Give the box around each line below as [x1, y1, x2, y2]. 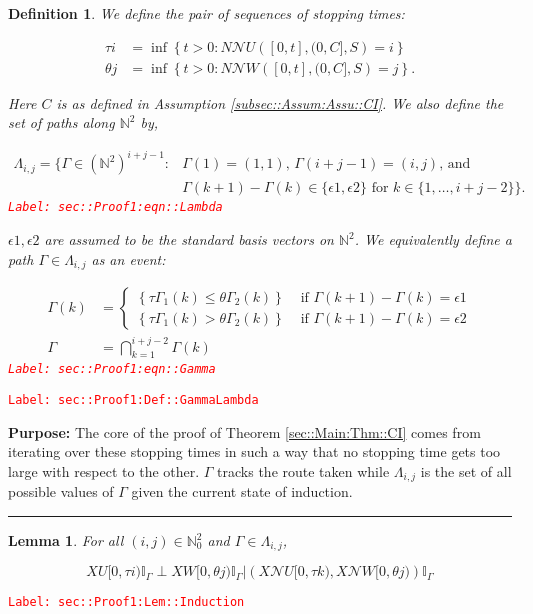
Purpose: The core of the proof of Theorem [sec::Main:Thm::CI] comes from [8, 421, 481, 442]
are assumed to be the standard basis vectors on [44, 229, 334, 250]
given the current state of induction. [131, 481, 353, 502]
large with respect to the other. [8, 460, 200, 481]
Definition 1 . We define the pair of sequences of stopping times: [8, 3, 405, 23]
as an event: [91, 248, 166, 269]
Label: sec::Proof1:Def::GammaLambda [8, 393, 259, 408]
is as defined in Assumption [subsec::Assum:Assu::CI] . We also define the [56, 92, 504, 113]
